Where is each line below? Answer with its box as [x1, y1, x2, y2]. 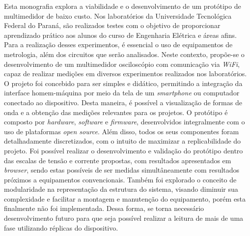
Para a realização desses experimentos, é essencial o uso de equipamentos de [4, 39, 233, 50]
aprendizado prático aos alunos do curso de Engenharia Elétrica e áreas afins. [4, 29, 237, 40]
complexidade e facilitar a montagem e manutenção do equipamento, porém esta [4, 193, 246, 204]
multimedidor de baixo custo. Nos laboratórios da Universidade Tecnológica [4, 10, 232, 21]
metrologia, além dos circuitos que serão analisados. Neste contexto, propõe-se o [4, 49, 245, 59]
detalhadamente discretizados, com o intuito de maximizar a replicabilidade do [4, 136, 241, 146]
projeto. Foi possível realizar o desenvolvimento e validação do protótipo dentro [4, 145, 243, 155]
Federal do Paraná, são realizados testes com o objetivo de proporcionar [4, 20, 221, 30]
